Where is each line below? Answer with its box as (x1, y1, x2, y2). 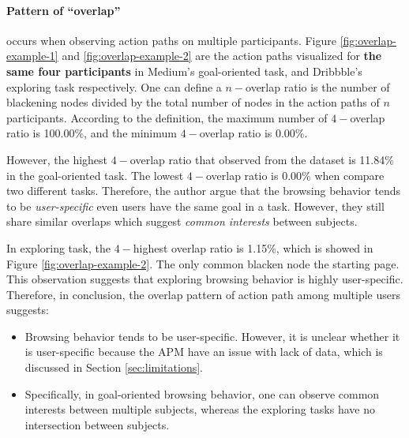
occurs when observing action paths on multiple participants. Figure (6, 32, 336, 48)
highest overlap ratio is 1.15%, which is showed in (133, 239, 373, 256)
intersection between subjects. (24, 416, 170, 432)
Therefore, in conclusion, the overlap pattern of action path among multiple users (6, 286, 400, 302)
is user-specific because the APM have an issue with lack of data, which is (24, 343, 383, 360)
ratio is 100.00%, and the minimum (6, 125, 177, 141)
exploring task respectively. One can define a (6, 78, 222, 95)
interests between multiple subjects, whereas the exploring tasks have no (24, 401, 375, 417)
